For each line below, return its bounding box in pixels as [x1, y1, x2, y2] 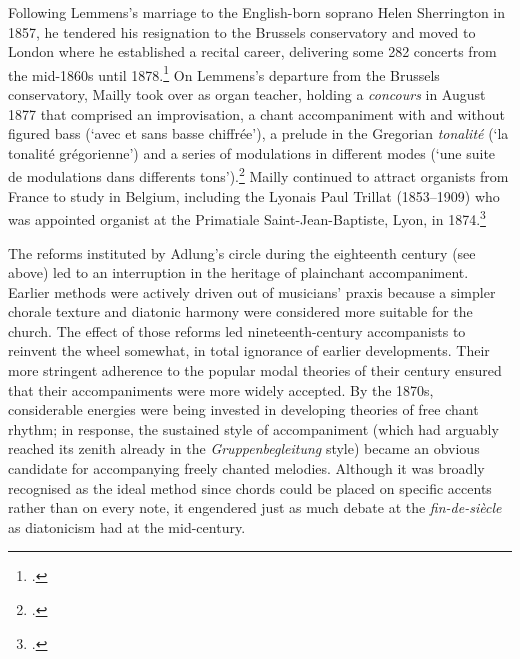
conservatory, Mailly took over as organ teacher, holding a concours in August [8, 84, 486, 105]
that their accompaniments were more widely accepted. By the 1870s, [8, 379, 434, 400]
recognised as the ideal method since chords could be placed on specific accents [8, 477, 492, 498]
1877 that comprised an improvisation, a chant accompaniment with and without [8, 103, 505, 124]
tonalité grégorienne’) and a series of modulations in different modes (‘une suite [8, 142, 496, 163]
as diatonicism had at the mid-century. [8, 516, 246, 537]
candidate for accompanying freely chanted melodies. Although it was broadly [8, 458, 485, 479]
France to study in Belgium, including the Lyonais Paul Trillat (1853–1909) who [8, 185, 500, 206]
